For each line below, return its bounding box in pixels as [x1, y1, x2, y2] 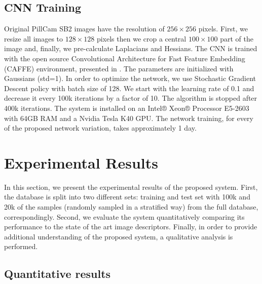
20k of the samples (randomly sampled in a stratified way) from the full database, [4, 201, 258, 212]
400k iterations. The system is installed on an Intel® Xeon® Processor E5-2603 [4, 102, 249, 113]
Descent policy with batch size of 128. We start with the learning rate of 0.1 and [4, 83, 254, 93]
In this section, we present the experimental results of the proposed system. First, [4, 181, 258, 192]
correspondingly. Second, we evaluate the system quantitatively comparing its [4, 211, 245, 222]
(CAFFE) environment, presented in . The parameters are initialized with [4, 63, 234, 73]
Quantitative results [4, 266, 111, 281]
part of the [220, 33, 253, 44]
